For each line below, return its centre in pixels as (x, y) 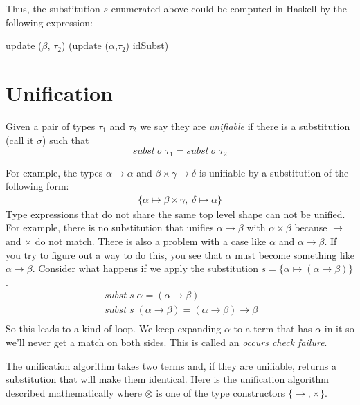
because (311, 227)
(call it (20, 139)
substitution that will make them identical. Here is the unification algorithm (167, 379)
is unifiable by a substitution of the (274, 172)
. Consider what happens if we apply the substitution (145, 268)
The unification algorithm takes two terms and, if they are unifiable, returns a (171, 365)
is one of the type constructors (220, 392)
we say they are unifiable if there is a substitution (245, 126)
